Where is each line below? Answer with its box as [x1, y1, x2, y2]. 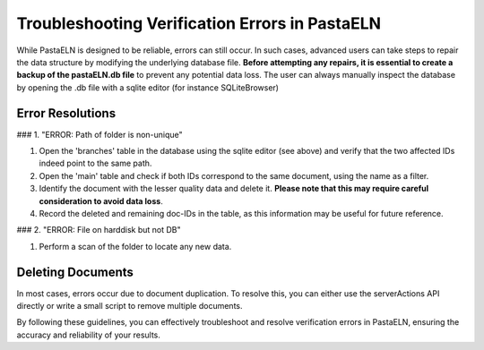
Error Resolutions [16, 106, 117, 121]
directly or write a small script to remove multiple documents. [16, 301, 243, 312]
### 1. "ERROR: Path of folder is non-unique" [16, 129, 183, 140]
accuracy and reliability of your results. [16, 329, 161, 340]
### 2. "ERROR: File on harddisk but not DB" [16, 225, 181, 235]
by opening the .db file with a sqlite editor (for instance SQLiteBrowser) [16, 81, 280, 93]
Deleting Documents [16, 264, 134, 279]
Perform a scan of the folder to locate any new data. [39, 241, 232, 252]
